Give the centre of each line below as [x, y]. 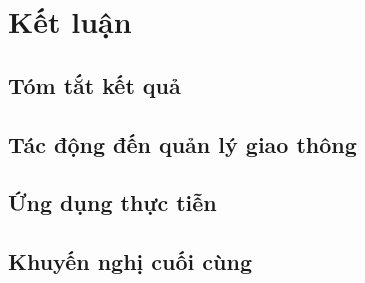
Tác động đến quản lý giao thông [182, 143]
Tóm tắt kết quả [94, 84]
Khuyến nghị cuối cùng [130, 261]
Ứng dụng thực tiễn [112, 202]
